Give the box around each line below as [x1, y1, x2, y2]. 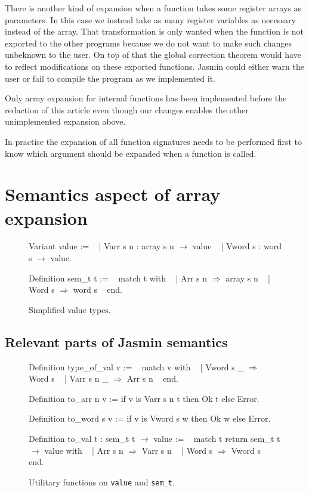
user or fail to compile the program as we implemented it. [5, 72, 215, 84]
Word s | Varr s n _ [29, 372, 109, 385]
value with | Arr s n [44, 444, 123, 456]
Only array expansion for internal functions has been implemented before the [5, 92, 287, 104]
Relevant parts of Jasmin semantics [5, 332, 228, 351]
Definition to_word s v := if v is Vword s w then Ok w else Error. [29, 412, 271, 425]
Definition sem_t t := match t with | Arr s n [29, 271, 208, 284]
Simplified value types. [29, 303, 111, 315]
